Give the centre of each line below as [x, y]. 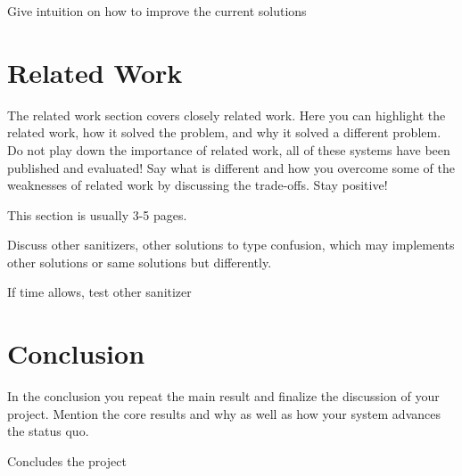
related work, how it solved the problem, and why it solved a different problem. [224, 132]
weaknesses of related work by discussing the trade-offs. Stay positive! [198, 185]
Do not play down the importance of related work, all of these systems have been [229, 149]
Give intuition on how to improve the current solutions [157, 11]
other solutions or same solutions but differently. [140, 262]
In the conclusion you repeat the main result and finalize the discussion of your [223, 396]
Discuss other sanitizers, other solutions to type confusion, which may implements [231, 245]
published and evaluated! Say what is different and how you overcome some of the [231, 167]
